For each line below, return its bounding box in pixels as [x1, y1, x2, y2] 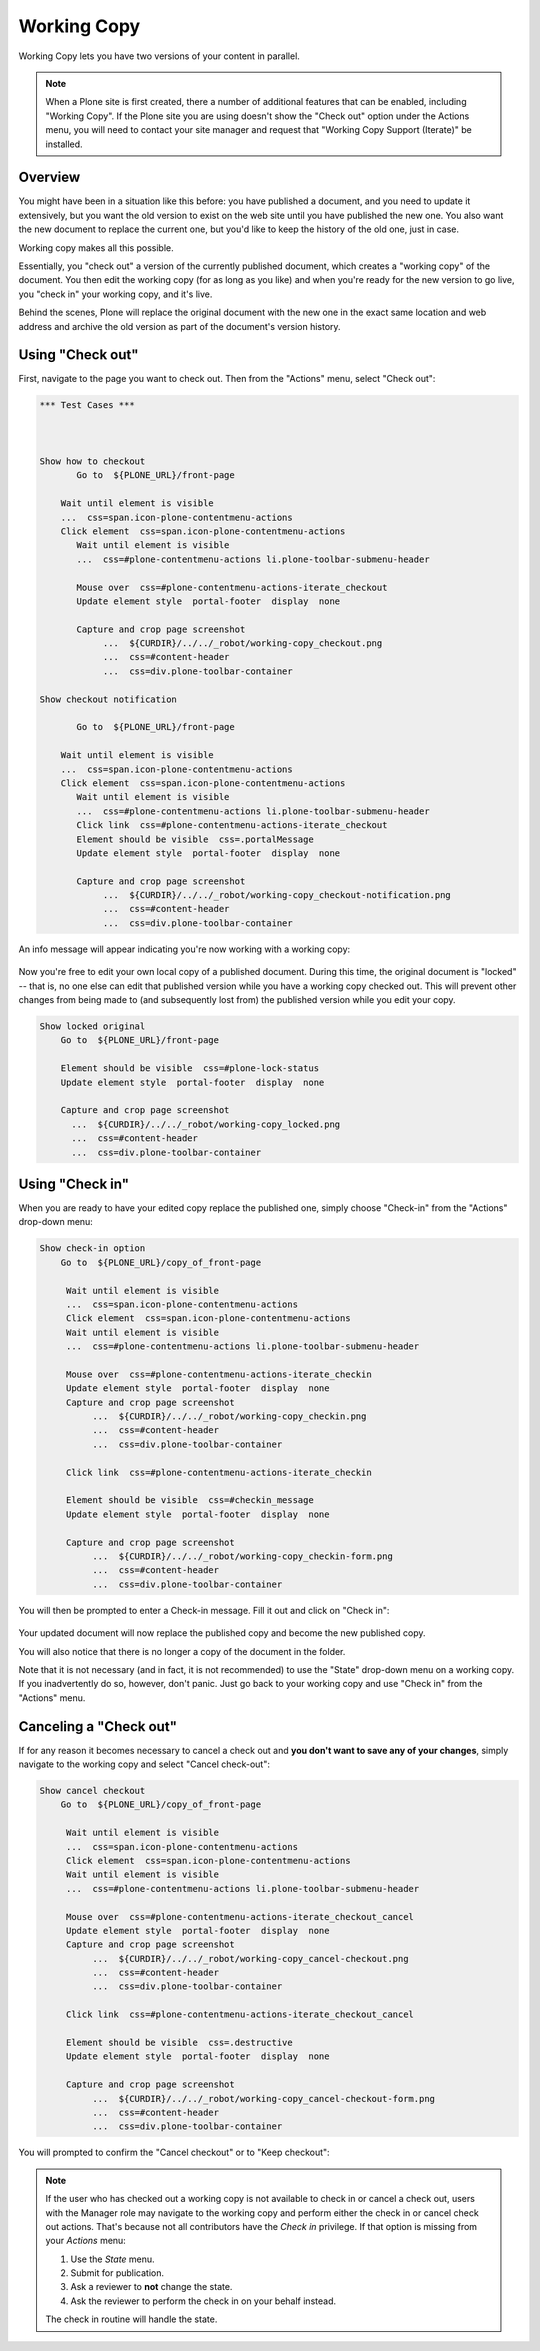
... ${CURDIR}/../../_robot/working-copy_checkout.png [102, 638, 383, 649]
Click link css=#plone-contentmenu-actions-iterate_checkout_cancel [65, 2009, 415, 2020]
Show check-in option [39, 1243, 146, 1254]
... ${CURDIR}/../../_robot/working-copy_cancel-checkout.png [91, 1953, 409, 1964]
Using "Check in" [18, 1175, 130, 1192]
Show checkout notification [39, 693, 177, 705]
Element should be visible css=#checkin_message [65, 1495, 314, 1506]
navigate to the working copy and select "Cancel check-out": [18, 1758, 270, 1770]
